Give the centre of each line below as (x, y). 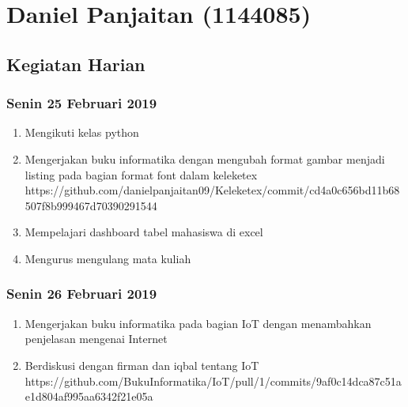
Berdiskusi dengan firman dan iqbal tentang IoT (142, 365)
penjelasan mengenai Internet (96, 339)
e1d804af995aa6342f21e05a (89, 396)
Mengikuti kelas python (82, 132)
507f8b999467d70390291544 (91, 205)
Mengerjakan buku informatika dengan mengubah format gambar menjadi (205, 158)
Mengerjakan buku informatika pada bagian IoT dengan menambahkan (198, 323)
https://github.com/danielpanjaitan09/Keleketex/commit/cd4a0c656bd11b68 (212, 190)
